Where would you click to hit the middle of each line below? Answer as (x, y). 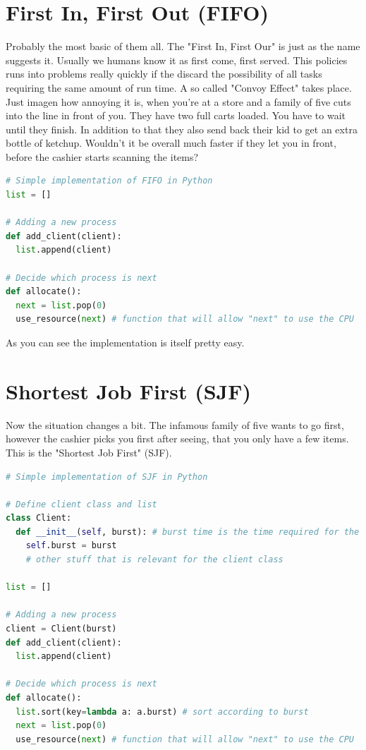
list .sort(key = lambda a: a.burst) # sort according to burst (162, 712)
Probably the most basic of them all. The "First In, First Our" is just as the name (183, 46)
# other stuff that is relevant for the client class (154, 560)
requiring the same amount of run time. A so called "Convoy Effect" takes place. (179, 87)
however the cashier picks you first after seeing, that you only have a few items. (177, 438)
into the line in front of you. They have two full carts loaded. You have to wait (176, 115)
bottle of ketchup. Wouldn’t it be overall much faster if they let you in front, (171, 143)
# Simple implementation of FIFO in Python (109, 181)
